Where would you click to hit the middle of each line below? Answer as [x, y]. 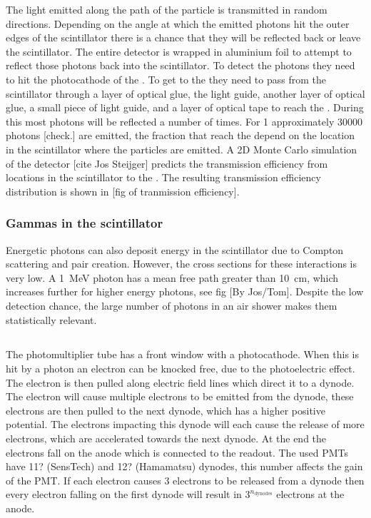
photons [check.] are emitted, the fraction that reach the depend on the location [181, 135]
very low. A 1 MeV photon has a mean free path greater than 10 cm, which [172, 277]
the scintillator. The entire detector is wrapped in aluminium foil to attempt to [179, 51]
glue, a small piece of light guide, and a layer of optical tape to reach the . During [185, 107]
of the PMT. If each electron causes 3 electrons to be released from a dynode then [185, 480]
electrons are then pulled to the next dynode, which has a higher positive [166, 410]
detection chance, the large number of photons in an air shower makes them [172, 305]
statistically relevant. [51, 319]
